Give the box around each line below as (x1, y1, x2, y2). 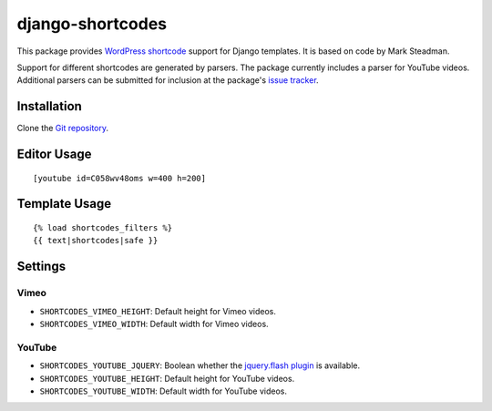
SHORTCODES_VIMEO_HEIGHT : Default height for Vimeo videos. (39, 305, 277, 316)
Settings (16, 259, 67, 274)
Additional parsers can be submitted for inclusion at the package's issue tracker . (16, 75, 319, 86)
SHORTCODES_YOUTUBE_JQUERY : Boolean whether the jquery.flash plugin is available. (39, 360, 360, 371)
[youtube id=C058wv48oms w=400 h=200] (33, 173, 207, 183)
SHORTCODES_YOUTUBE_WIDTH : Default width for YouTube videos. (39, 385, 287, 396)
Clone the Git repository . (16, 123, 109, 134)
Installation (16, 98, 82, 114)
